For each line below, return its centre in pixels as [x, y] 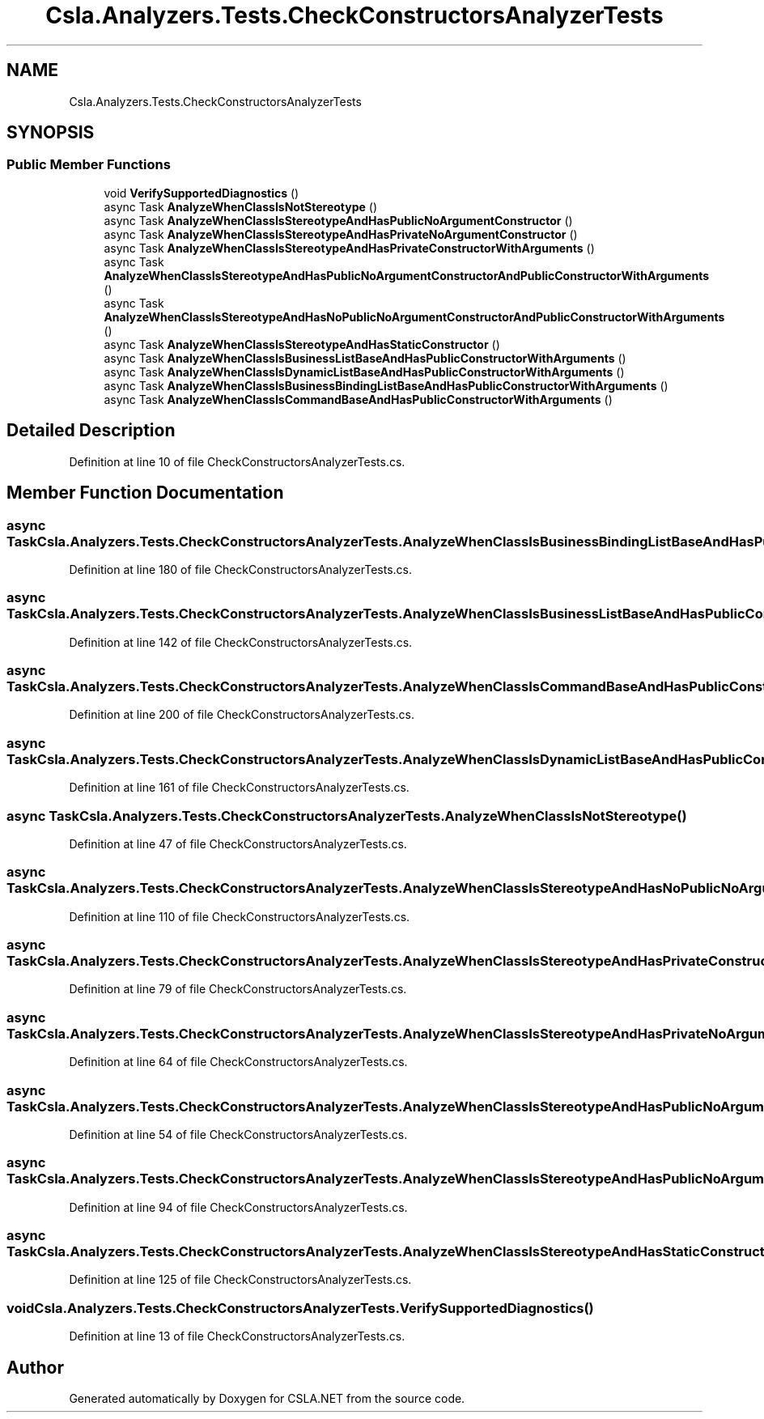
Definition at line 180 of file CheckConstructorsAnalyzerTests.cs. [241, 569]
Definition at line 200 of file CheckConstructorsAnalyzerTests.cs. [242, 715]
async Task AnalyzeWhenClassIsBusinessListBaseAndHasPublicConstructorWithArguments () [365, 358]
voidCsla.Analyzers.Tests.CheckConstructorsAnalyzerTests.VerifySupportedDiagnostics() [300, 1308]
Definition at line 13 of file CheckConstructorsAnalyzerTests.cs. [237, 1336]
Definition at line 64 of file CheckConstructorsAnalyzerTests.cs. [238, 1062]
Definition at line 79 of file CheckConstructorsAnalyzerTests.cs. [238, 989]
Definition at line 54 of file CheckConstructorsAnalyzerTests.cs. [238, 1134]
